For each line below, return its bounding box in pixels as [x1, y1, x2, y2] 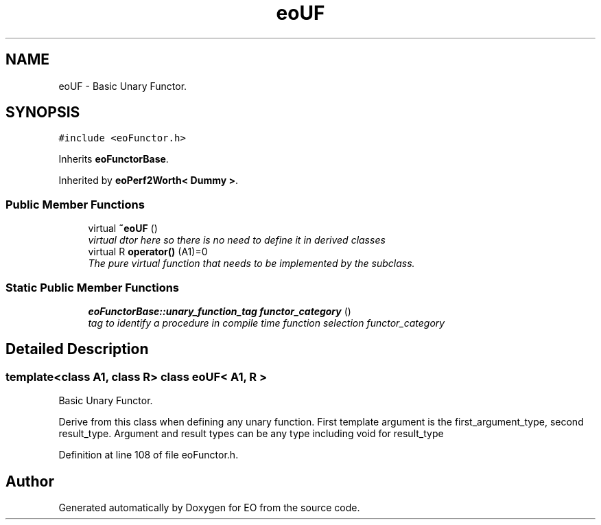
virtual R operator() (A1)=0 [88, 246, 208, 258]
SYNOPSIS [5, 104, 80, 121]
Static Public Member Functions [5, 280, 180, 294]
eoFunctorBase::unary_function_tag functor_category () [88, 305, 351, 317]
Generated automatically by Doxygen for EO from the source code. [58, 502, 360, 513]
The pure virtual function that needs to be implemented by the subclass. [88, 257, 415, 270]
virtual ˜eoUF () [88, 222, 158, 235]
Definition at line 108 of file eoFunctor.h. [58, 449, 239, 461]
